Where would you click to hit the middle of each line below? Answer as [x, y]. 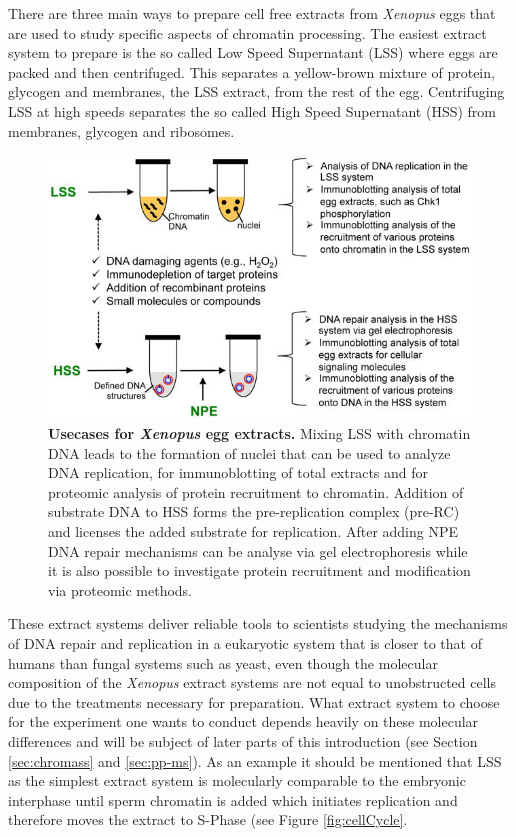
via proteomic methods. [120, 589]
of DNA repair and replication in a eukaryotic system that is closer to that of [245, 643]
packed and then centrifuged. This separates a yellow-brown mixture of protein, [251, 71]
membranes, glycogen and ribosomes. [121, 130]
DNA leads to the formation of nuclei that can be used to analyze [249, 452]
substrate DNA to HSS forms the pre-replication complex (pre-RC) [254, 511]
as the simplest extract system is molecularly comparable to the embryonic [237, 780]
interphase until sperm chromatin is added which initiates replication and [233, 799]
